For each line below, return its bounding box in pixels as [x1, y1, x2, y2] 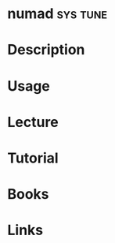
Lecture [7, 113, 59, 131]
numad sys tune [7, 5, 107, 23]
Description [7, 41, 85, 59]
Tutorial [7, 149, 59, 166]
